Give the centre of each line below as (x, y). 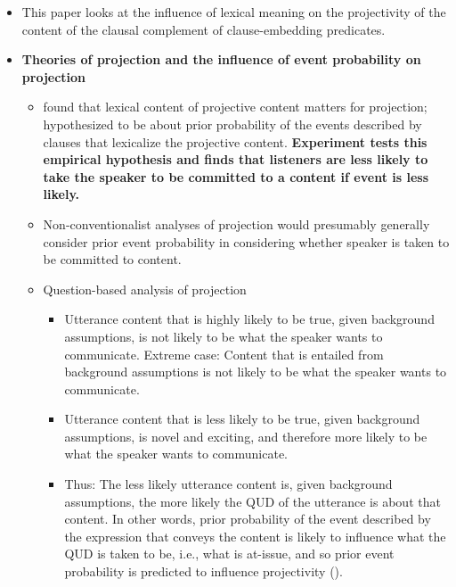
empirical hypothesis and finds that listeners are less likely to (236, 159)
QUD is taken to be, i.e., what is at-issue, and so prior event (229, 554)
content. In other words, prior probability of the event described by (248, 519)
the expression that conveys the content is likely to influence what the (255, 536)
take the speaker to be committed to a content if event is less (236, 176)
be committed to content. (112, 259)
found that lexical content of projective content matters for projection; (235, 107)
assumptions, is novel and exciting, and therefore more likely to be (246, 436)
